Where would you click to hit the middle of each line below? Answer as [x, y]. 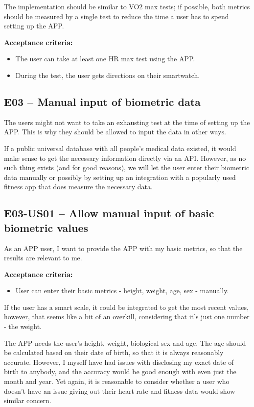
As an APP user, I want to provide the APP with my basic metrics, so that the [123, 248]
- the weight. [23, 326]
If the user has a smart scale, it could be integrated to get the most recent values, [126, 307]
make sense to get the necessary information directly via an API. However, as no [125, 158]
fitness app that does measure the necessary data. [78, 187]
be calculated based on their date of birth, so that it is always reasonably [114, 352]
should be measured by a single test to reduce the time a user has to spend [116, 16]
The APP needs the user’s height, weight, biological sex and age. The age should [125, 343]
